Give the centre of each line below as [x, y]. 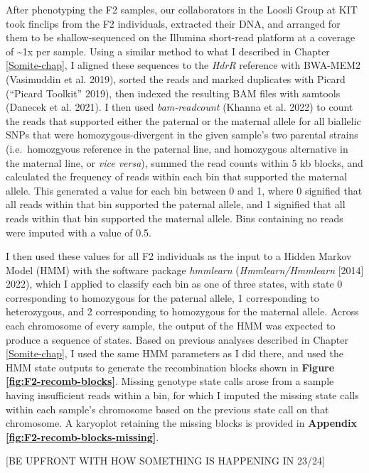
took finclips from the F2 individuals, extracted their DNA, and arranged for [173, 23]
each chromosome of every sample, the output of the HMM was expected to [171, 326]
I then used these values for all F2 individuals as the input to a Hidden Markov [179, 256]
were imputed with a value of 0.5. [79, 232]
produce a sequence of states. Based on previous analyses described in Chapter [177, 339]
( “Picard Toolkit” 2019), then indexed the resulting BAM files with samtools [173, 93]
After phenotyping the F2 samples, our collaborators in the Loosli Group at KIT [182, 9]
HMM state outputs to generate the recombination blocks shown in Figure [170, 367]
